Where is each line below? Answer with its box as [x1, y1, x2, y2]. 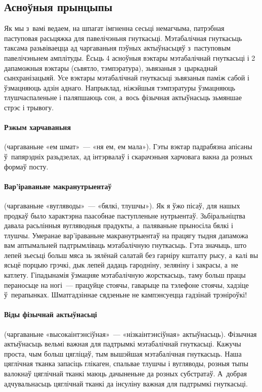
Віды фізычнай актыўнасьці [4, 309, 97, 320]
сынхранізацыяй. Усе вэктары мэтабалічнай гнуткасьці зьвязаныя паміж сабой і [4, 72, 249, 83]
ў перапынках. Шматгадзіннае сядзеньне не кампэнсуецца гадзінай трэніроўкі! [4, 289, 247, 300]
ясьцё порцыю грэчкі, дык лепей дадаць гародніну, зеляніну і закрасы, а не [4, 259, 238, 270]
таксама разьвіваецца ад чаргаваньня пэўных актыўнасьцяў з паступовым [4, 42, 231, 53]
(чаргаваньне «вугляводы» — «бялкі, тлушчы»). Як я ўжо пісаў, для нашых [4, 200, 240, 210]
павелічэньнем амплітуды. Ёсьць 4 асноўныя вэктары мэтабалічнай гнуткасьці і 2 [4, 52, 255, 63]
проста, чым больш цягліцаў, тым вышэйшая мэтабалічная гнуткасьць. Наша [4, 348, 242, 359]
